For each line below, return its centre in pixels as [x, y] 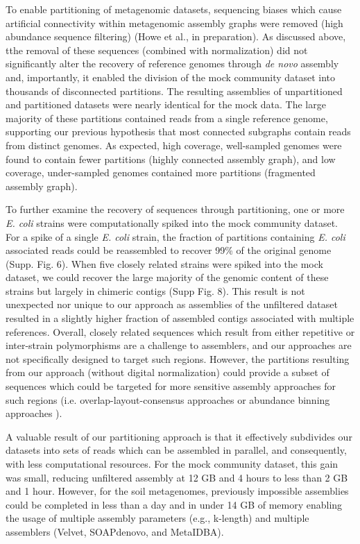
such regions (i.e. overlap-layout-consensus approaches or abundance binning [168, 399]
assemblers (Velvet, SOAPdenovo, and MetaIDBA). [115, 531]
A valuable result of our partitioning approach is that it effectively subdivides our [179, 436]
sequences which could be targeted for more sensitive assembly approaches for [171, 386]
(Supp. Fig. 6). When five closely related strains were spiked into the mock [164, 263]
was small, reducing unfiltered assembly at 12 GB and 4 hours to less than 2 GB [177, 477]
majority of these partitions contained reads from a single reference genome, [167, 118]
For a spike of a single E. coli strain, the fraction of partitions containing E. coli [175, 236]
